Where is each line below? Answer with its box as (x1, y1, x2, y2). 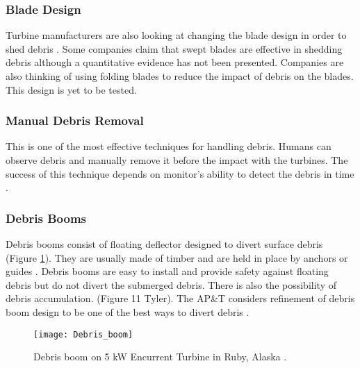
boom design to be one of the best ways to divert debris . (6, 304, 249, 319)
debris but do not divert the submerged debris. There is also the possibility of (6, 277, 336, 292)
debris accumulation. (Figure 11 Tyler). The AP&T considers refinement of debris (6, 291, 355, 306)
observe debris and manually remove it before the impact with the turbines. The (6, 153, 348, 167)
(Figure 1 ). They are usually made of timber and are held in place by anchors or (6, 250, 348, 265)
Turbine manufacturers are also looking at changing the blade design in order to (6, 28, 347, 42)
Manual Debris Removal (6, 112, 144, 129)
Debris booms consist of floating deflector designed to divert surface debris (6, 237, 323, 251)
